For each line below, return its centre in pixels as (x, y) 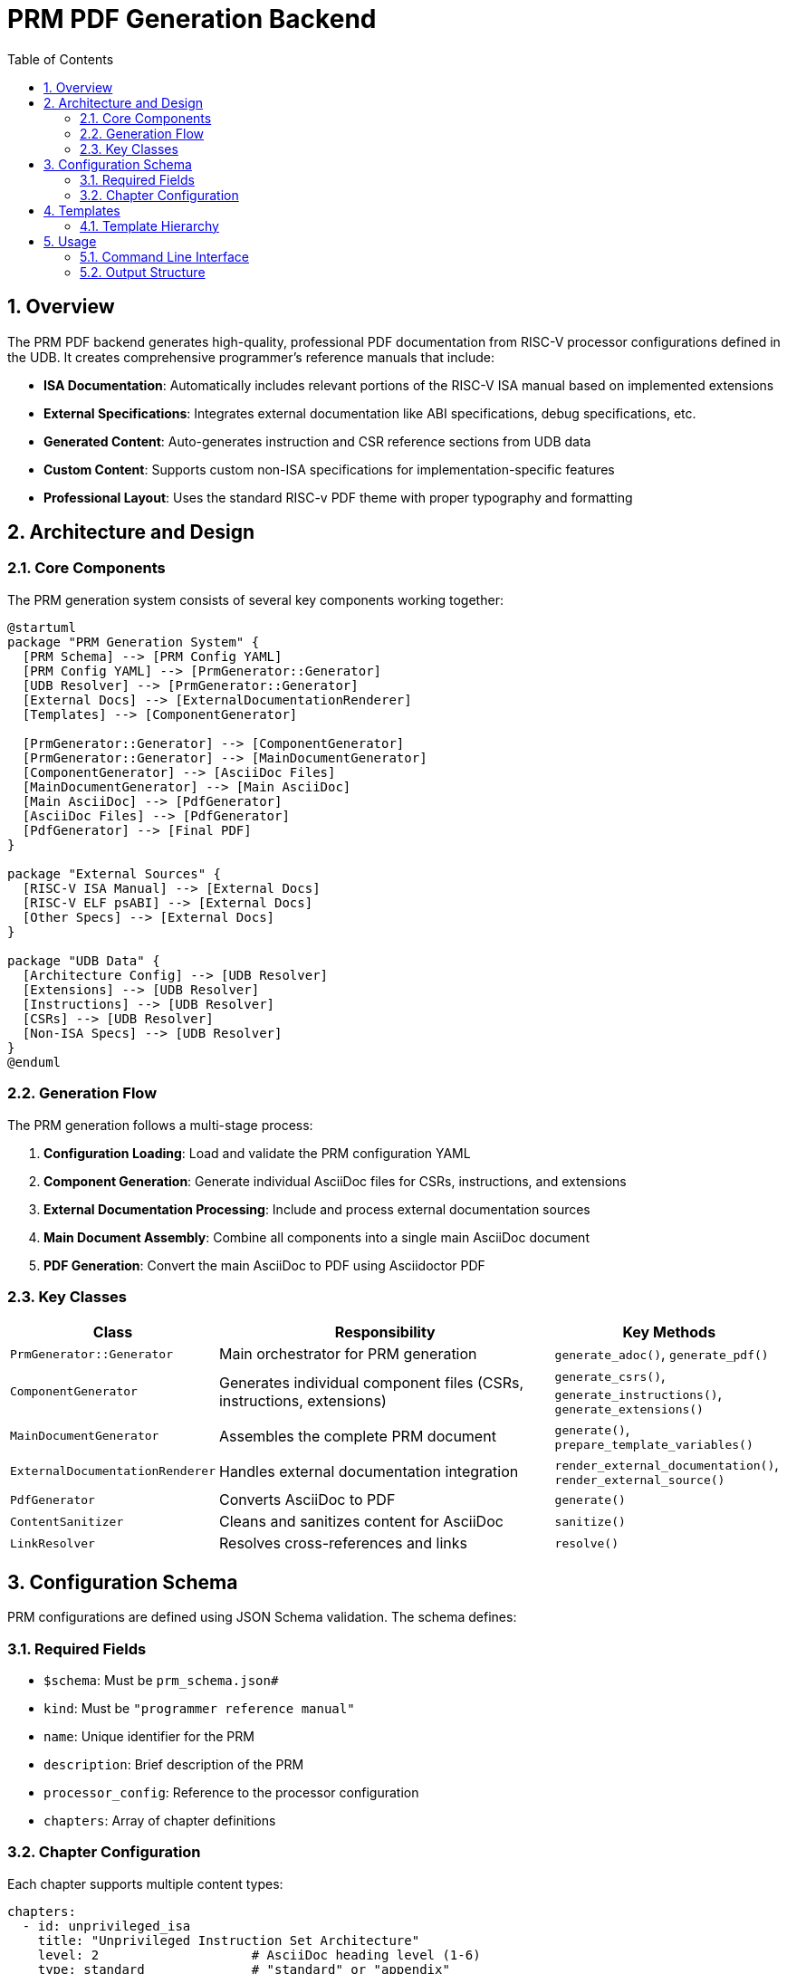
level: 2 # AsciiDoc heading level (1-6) (259, 1955)
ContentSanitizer (67, 1521)
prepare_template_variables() (654, 1445)
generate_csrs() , (610, 1376)
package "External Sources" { (115, 873)
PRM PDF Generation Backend (192, 19)
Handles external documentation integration (369, 1471)
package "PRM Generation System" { (134, 642)
